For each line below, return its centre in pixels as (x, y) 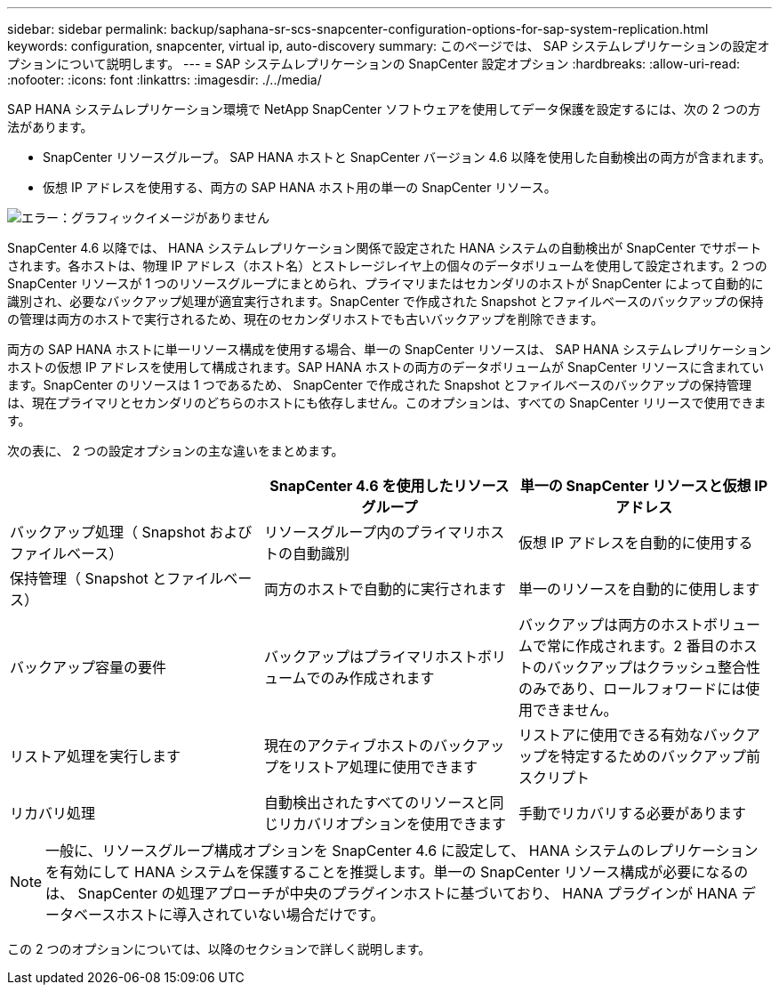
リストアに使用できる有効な (610, 735)
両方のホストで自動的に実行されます (385, 589)
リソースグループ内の (334, 532)
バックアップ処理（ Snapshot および (131, 532)
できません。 (575, 710)
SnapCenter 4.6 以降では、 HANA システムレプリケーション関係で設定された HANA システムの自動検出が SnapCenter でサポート (385, 248)
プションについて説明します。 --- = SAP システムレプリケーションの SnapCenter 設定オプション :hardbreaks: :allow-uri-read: (374, 64)
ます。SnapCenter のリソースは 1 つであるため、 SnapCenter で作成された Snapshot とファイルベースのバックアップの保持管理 (380, 385)
